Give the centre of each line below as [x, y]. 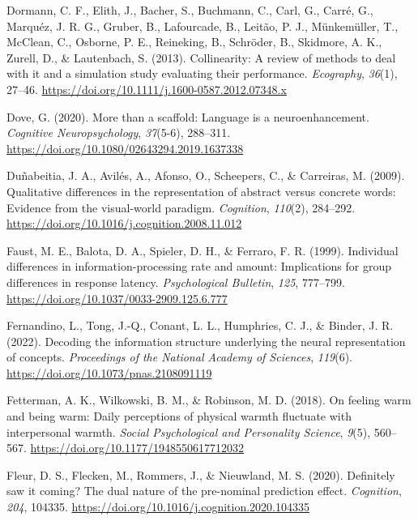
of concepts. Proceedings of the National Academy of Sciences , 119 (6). [180, 357]
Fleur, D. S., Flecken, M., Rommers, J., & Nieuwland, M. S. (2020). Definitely [201, 474]
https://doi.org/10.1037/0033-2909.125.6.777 [117, 298]
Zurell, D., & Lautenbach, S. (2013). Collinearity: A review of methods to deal [201, 57]
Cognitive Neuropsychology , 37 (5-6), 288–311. [119, 132]
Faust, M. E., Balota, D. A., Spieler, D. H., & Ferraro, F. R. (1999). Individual [203, 250]
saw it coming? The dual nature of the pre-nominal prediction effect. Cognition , [204, 491]
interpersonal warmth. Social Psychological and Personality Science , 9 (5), [189, 431]
